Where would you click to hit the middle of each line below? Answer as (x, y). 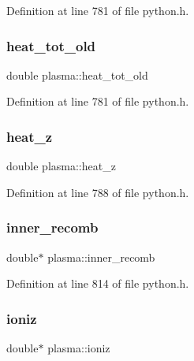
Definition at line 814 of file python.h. (98, 283)
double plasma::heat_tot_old (77, 74)
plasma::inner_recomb (101, 257)
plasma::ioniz (79, 348)
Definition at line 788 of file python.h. (98, 192)
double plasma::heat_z (61, 166)
